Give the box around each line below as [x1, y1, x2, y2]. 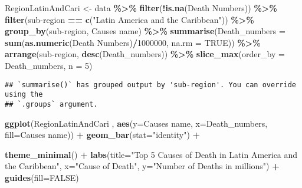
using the [5, 90, 43, 99]
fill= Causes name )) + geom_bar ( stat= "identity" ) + [5, 128, 201, 141]
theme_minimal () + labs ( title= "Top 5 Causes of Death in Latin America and [5, 148, 298, 160]
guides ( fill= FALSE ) [5, 171, 79, 183]
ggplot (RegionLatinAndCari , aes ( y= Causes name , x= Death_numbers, [5, 117, 268, 129]
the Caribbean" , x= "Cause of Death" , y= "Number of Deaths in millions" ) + [5, 160, 280, 172]
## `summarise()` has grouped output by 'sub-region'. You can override [5, 80, 296, 89]
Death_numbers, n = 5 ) [5, 59, 93, 71]
